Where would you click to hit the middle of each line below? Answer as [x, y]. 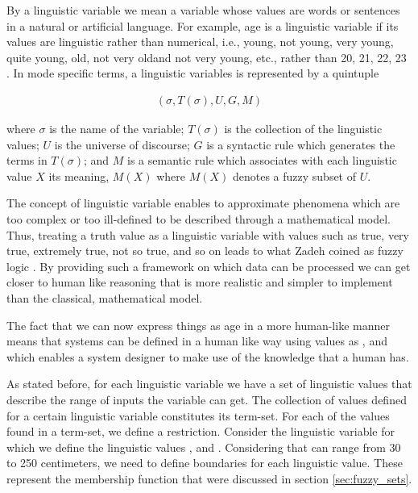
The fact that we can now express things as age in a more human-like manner [198, 325]
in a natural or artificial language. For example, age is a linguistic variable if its [203, 25]
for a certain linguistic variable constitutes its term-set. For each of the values [198, 415]
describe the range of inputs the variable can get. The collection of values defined [207, 399]
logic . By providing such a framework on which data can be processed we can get [209, 266]
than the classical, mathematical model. [105, 297]
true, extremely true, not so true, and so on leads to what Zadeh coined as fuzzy [205, 251]
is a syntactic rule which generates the [301, 144]
